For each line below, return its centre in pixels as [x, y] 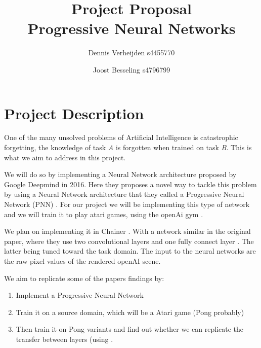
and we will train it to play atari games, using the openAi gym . [104, 214]
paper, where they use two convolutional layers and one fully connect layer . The [129, 241]
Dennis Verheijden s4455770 [132, 53]
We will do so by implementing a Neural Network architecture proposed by [120, 174]
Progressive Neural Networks [132, 28]
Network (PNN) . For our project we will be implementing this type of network [127, 204]
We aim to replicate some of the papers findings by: [84, 278]
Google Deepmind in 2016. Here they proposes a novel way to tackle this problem [130, 184]
